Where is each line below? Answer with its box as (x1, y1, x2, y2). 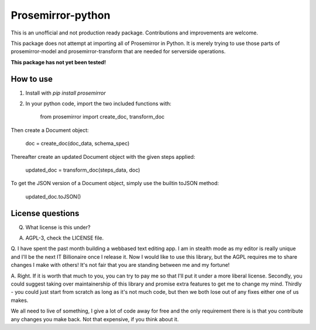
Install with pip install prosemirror (25, 89, 106, 96)
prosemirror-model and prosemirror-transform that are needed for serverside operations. (11, 48, 226, 55)
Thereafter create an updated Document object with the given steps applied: (11, 153, 195, 160)
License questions (11, 208, 80, 218)
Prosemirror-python (11, 9, 111, 22)
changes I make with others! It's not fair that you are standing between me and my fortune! (11, 262, 230, 269)
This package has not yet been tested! (11, 58, 107, 65)
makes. (11, 297, 29, 304)
